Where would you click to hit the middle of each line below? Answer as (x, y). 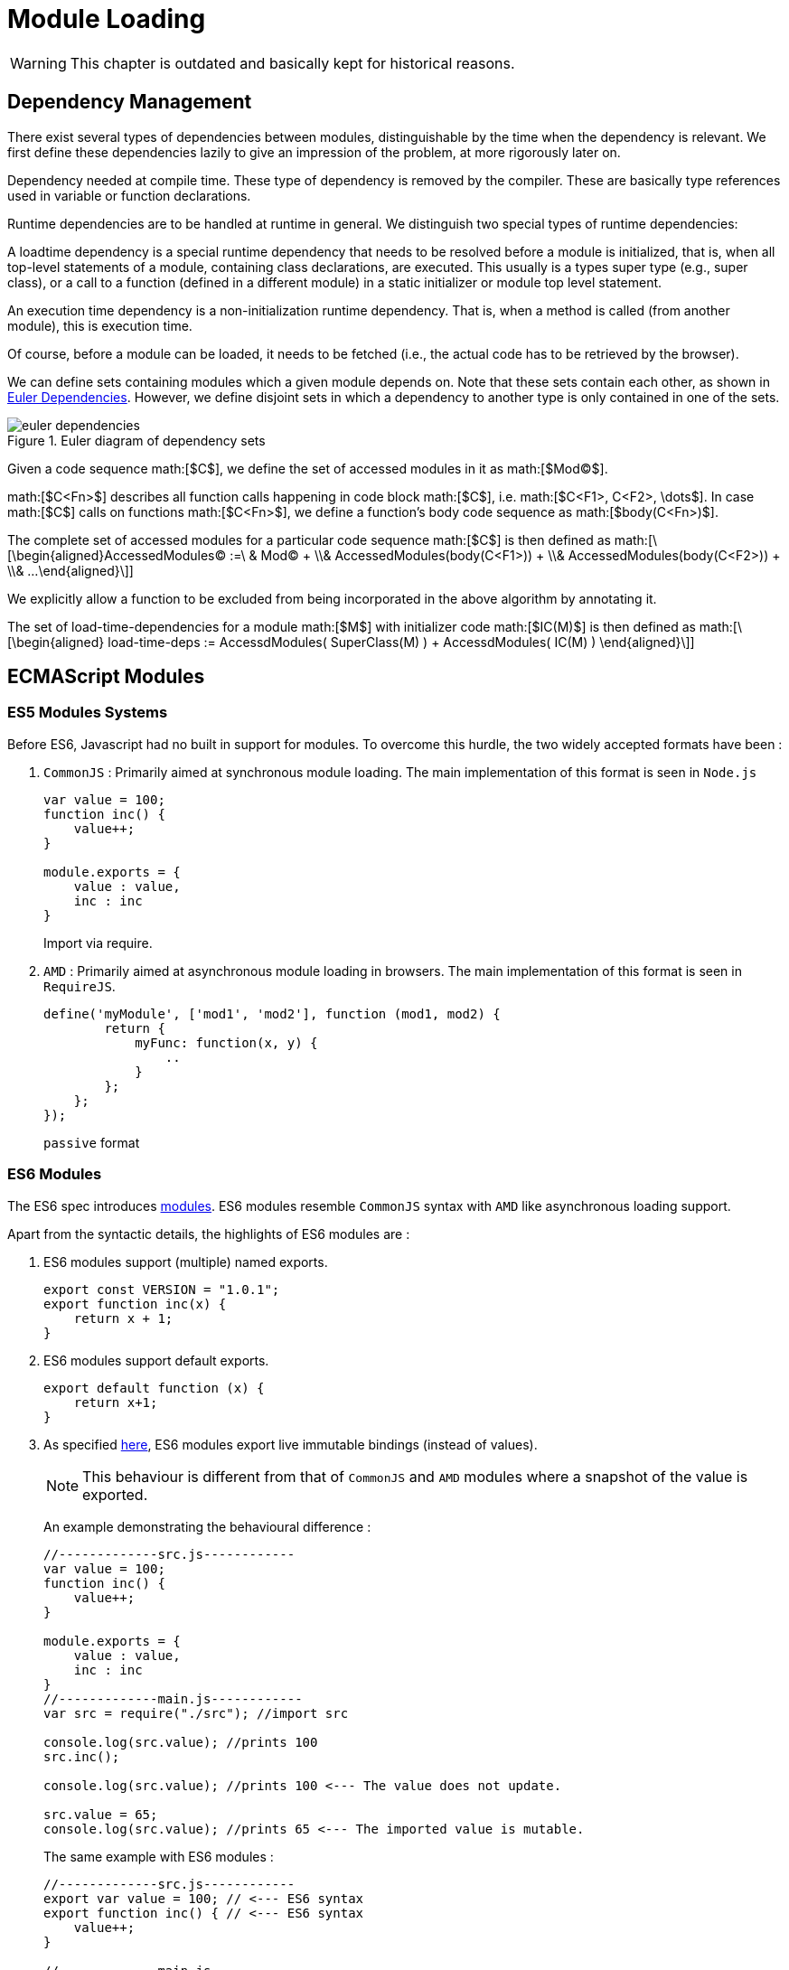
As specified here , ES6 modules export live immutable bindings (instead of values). (291, 1444)
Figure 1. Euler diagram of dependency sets (136, 440)
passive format (92, 1142)
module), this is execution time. (100, 325)
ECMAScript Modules (106, 677)
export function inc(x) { (135, 1304)
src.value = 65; (101, 1814)
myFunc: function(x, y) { (226, 1042)
